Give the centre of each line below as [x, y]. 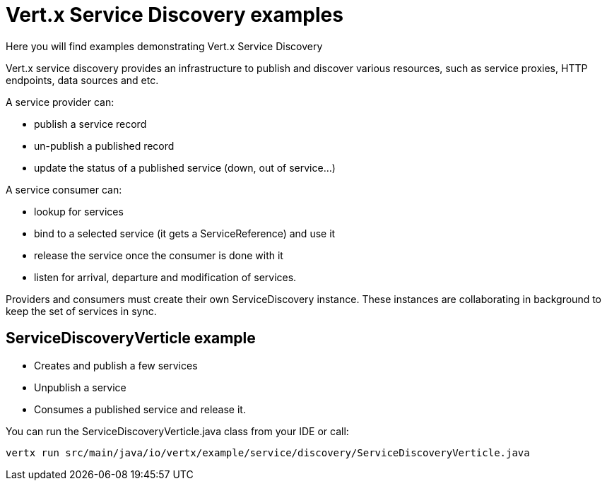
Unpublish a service [80, 387]
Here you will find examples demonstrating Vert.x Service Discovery [164, 46]
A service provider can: [60, 102]
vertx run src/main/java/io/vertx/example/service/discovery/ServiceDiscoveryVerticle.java [268, 452]
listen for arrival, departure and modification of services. [165, 277]
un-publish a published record [104, 146]
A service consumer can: [64, 189]
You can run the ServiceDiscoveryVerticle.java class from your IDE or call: [177, 431]
